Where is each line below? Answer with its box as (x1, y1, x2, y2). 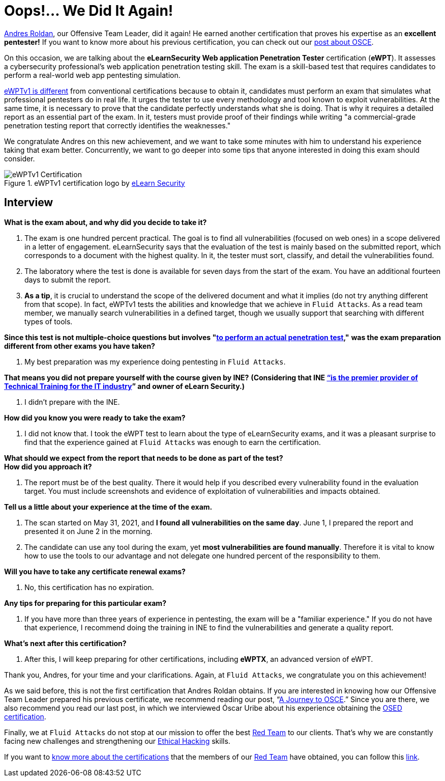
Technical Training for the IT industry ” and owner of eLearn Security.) (4, 381, 245, 390)
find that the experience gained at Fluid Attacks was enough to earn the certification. (24, 437, 321, 447)
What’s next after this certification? (4, 638, 127, 648)
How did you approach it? (4, 462, 92, 471)
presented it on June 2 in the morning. (24, 526, 153, 536)
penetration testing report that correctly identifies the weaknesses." (4, 121, 231, 130)
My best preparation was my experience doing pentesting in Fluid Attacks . (24, 357, 286, 366)
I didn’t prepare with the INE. (24, 397, 120, 406)
